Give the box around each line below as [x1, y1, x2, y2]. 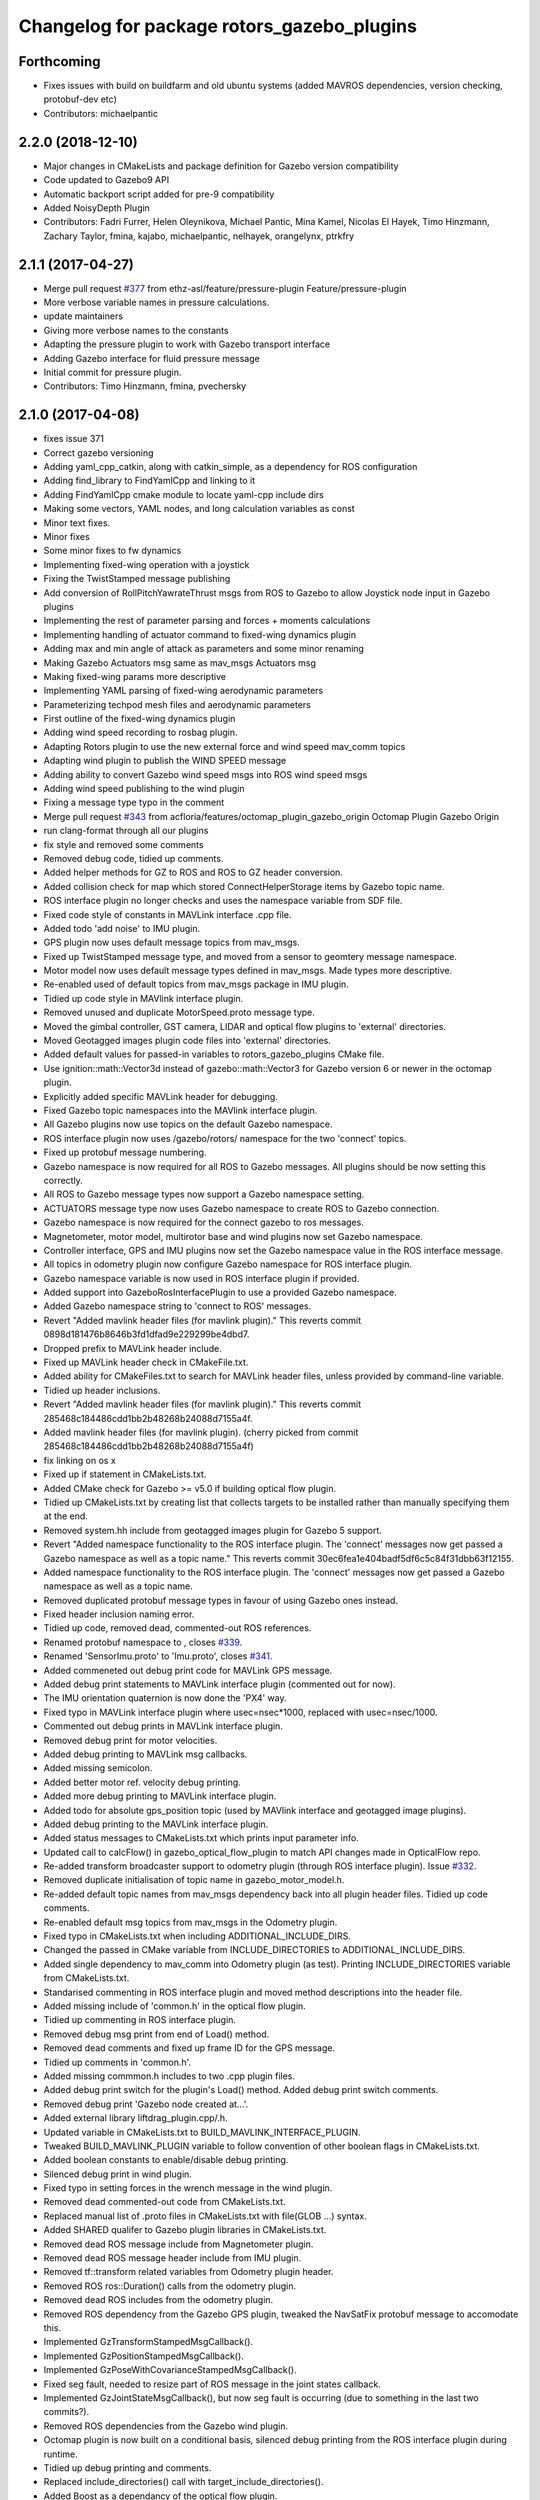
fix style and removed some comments [43, 838, 204, 850]
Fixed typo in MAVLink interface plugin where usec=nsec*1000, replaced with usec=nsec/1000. [43, 1706, 439, 1718]
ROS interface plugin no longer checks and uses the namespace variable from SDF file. [43, 895, 403, 907]
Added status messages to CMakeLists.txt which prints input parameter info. [43, 1832, 359, 1844]
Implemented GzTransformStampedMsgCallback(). [43, 2336, 254, 2348]
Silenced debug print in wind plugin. [43, 2168, 192, 2180]
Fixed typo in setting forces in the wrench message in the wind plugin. [43, 2182, 333, 2194]
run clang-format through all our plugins [43, 825, 209, 837]
